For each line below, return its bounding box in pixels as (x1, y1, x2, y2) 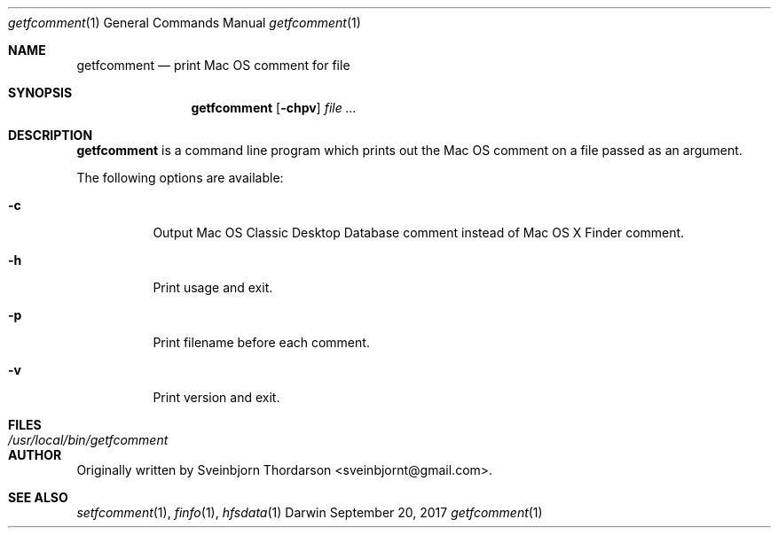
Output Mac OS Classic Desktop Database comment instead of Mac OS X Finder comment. (153, 225, 685, 240)
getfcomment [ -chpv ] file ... (191, 100, 357, 115)
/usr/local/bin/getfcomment (8, 432, 169, 447)
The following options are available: (76, 170, 284, 185)
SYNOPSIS (8, 85, 73, 100)
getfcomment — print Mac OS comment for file (76, 58, 350, 73)
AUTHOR (8, 447, 62, 462)
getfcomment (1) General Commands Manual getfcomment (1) (8, 15, 361, 30)
